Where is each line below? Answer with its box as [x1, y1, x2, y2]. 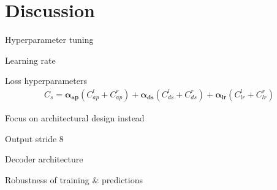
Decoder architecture [5, 153, 83, 165]
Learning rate [5, 53, 56, 66]
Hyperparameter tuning [5, 33, 94, 46]
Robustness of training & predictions [5, 173, 143, 186]
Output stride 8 [5, 132, 64, 145]
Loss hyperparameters [5, 74, 87, 87]
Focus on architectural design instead [5, 111, 145, 124]
